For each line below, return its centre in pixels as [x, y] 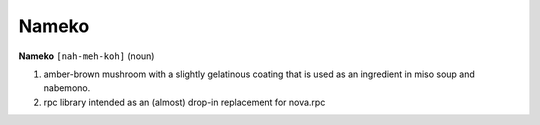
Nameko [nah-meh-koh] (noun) [86, 56]
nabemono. [67, 88]
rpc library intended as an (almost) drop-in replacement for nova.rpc [184, 102]
